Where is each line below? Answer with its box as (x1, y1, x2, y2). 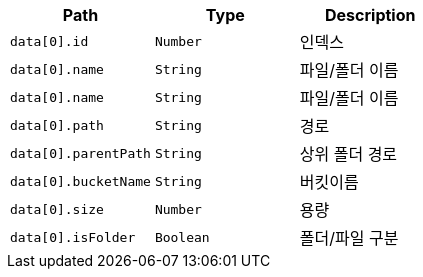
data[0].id (10, 33, 89, 49)
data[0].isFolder (10, 229, 136, 245)
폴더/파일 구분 (299, 228, 399, 248)
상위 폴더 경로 (299, 144, 398, 164)
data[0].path (10, 117, 104, 133)
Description (325, 5, 416, 25)
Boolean (154, 229, 210, 245)
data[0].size (10, 201, 104, 217)
